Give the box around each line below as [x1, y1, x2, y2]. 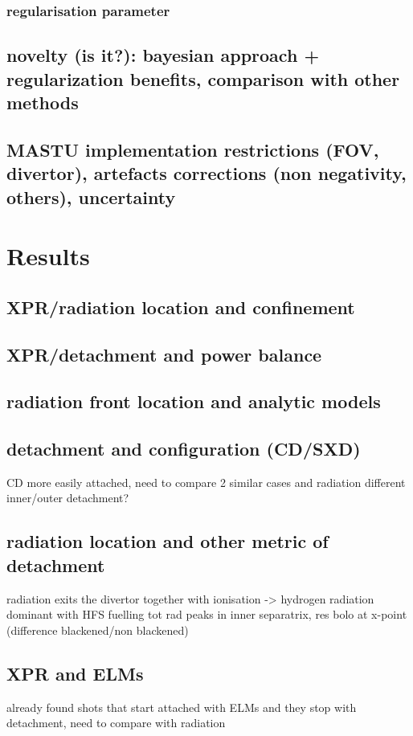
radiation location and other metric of [6, 529, 329, 554]
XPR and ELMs [6, 660, 144, 685]
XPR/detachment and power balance [6, 341, 322, 366]
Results [6, 239, 90, 272]
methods [6, 90, 79, 115]
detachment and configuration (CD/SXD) [6, 436, 361, 461]
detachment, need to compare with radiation [6, 714, 226, 731]
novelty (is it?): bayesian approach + [6, 43, 320, 67]
